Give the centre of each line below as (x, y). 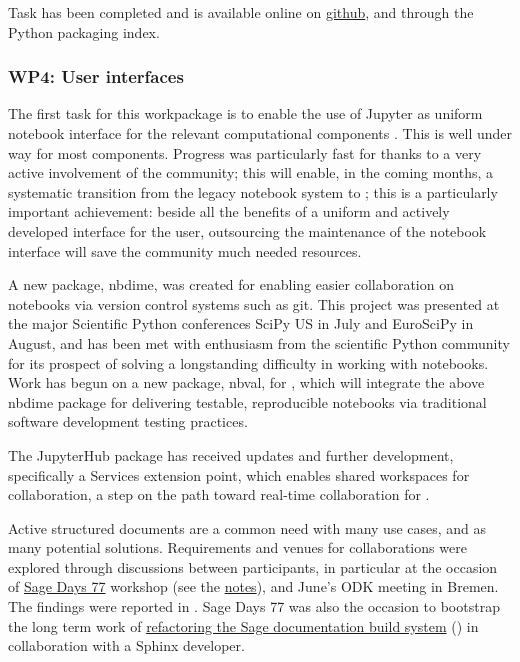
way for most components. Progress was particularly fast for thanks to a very (245, 152)
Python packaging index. (84, 31)
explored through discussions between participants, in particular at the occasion (253, 566)
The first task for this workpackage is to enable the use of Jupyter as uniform (245, 113)
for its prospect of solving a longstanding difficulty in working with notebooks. (248, 362)
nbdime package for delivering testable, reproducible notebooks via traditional (247, 401)
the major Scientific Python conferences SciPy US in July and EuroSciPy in (241, 323)
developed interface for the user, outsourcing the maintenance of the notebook (247, 230)
